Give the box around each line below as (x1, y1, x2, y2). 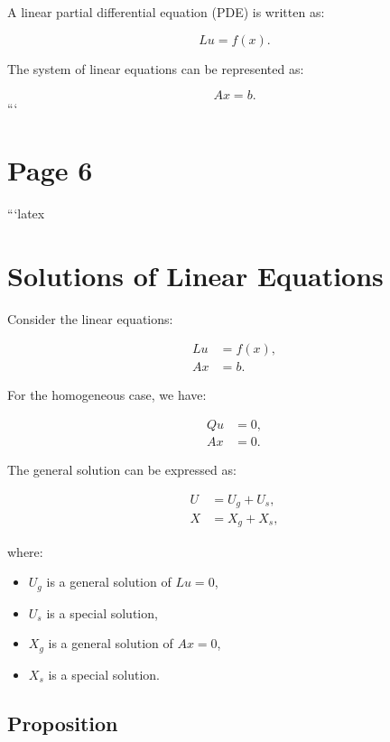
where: (7, 542, 43, 561)
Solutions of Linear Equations (7, 256, 384, 293)
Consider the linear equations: (7, 309, 173, 328)
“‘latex (7, 203, 45, 222)
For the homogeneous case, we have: (7, 385, 207, 404)
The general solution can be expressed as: (7, 459, 237, 478)
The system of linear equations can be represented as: (7, 59, 304, 78)
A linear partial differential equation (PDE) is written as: (7, 3, 325, 21)
